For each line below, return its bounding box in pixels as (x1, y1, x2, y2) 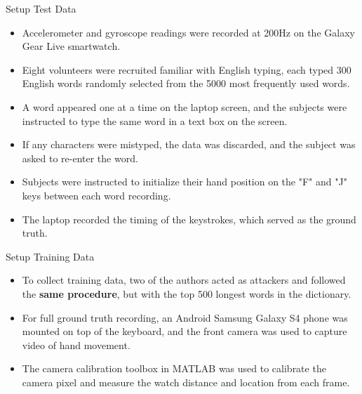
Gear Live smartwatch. (22, 39, 121, 53)
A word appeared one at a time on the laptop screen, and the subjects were (22, 99, 347, 114)
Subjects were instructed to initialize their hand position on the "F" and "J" (22, 174, 347, 189)
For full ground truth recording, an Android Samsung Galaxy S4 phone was (22, 310, 348, 324)
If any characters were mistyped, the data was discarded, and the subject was (22, 137, 356, 152)
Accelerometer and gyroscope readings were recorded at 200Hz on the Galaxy (22, 25, 355, 39)
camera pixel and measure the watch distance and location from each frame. (22, 374, 350, 389)
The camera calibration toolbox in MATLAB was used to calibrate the (22, 361, 326, 376)
